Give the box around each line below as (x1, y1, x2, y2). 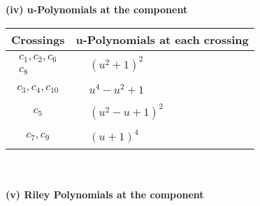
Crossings (11, 31, 65, 47)
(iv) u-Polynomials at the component (6, 2, 188, 16)
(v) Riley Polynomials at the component (6, 186, 204, 201)
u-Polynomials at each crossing (75, 31, 249, 47)
